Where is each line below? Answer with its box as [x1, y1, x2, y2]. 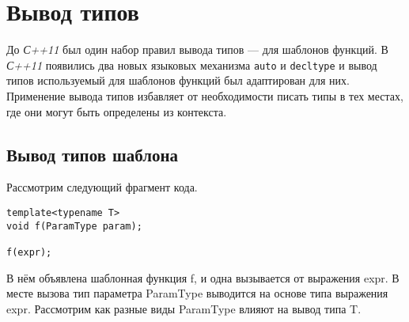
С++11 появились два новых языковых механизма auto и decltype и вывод [6, 56, 377, 73]
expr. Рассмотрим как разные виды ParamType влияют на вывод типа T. [6, 300, 362, 316]
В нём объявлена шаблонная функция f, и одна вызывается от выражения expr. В [6, 269, 400, 286]
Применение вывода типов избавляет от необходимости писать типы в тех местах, [6, 87, 403, 104]
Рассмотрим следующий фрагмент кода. [6, 179, 198, 195]
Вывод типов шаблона [6, 142, 179, 166]
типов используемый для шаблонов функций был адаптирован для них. [6, 72, 350, 89]
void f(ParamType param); [6, 220, 142, 232]
